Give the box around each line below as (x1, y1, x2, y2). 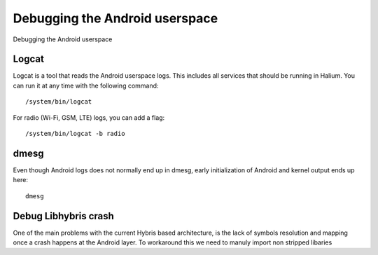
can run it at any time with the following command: (13, 81, 159, 90)
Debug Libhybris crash (13, 210, 115, 222)
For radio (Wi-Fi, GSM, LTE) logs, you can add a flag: (13, 113, 165, 122)
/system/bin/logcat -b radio (25, 130, 125, 138)
